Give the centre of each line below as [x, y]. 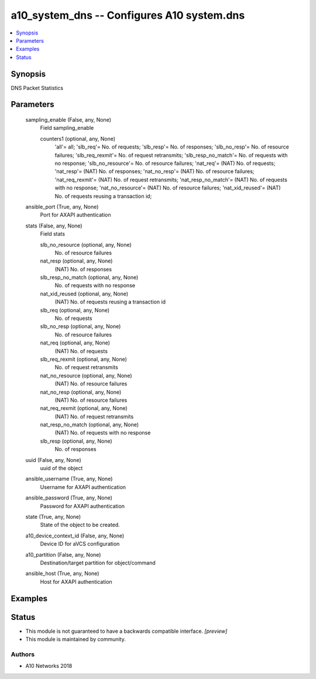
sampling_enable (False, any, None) [68, 120]
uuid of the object [61, 468]
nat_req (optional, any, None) [75, 343]
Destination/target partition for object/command [98, 563]
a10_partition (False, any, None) [63, 554]
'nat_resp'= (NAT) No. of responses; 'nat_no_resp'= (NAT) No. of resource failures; [154, 171]
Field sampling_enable [67, 128]
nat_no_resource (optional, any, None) [86, 375]
